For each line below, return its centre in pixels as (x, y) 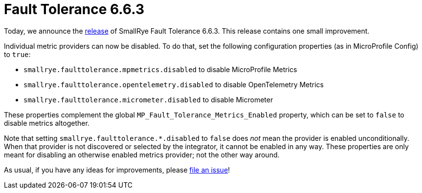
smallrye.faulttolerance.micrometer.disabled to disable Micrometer (148, 99)
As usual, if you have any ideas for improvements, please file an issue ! (117, 170)
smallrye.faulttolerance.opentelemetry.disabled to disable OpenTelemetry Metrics (174, 84)
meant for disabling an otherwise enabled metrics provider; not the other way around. (142, 154)
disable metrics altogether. (47, 123)
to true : (17, 54)
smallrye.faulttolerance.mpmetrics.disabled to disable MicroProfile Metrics (160, 69)
